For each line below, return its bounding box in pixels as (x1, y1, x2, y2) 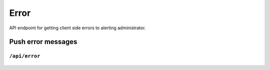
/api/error (9, 53, 40, 60)
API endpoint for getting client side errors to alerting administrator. (9, 25, 146, 31)
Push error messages (9, 38, 77, 46)
